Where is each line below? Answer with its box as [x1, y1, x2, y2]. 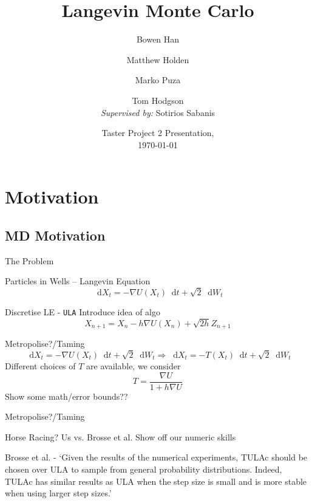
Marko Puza [135, 74, 181, 86]
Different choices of [5, 360, 76, 372]
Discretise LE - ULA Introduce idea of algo [5, 306, 161, 318]
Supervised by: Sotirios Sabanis [100, 106, 215, 118]
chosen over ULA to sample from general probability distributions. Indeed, [5, 463, 282, 476]
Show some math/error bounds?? [5, 389, 128, 402]
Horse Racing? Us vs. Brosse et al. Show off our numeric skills [5, 430, 236, 443]
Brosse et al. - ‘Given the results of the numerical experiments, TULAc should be [5, 451, 308, 464]
